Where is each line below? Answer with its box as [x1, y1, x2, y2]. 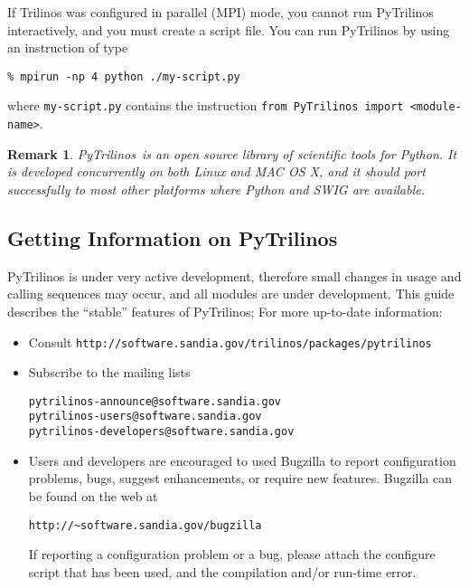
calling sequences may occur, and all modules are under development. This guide [7, 284, 455, 303]
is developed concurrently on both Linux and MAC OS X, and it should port [7, 162, 426, 181]
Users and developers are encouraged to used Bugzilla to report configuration [28, 450, 456, 469]
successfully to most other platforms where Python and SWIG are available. [7, 179, 425, 198]
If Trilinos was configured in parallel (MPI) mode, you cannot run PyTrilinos [7, 3, 434, 21]
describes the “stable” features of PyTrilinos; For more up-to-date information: [7, 301, 443, 320]
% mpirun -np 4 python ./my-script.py [7, 70, 240, 83]
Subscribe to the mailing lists [28, 363, 191, 382]
